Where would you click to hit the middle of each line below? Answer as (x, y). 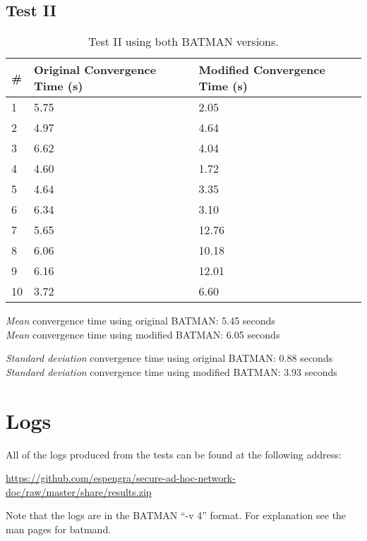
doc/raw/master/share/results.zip (79, 491)
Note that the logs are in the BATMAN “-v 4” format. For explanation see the (176, 515)
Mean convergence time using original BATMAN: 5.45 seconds (140, 321)
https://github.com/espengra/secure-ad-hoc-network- (121, 478)
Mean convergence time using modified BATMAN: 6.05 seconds (143, 334)
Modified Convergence (262, 70)
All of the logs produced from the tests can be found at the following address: (174, 454)
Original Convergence (95, 70)
